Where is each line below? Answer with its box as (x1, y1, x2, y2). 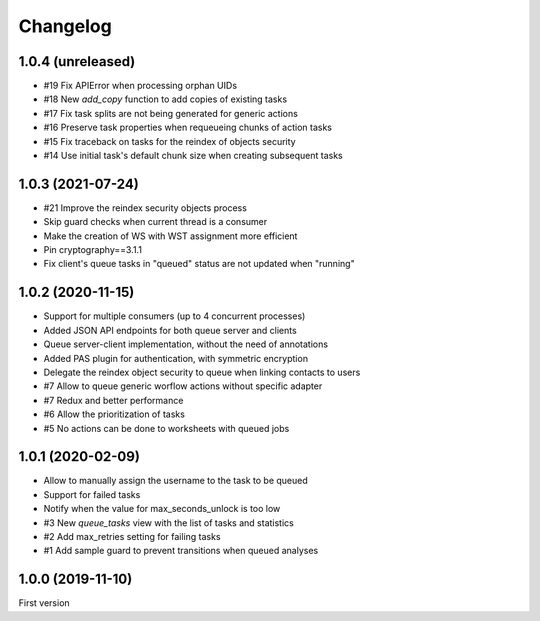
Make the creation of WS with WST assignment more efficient (43, 230, 298, 242)
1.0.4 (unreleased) (18, 53, 136, 70)
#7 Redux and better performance (43, 394, 184, 406)
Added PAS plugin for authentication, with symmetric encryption (43, 352, 309, 364)
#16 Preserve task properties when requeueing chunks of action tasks (43, 121, 332, 134)
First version (18, 597, 70, 609)
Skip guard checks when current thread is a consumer (43, 216, 268, 228)
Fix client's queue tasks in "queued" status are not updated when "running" (43, 258, 355, 270)
